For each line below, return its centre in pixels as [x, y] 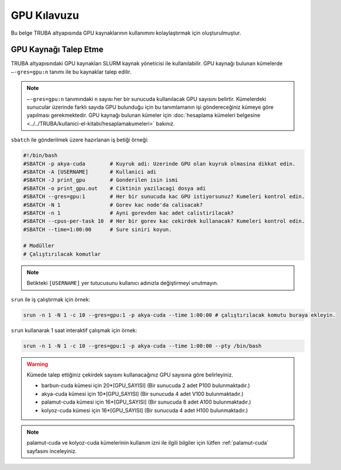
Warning [37, 364]
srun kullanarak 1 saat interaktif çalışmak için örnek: [74, 330]
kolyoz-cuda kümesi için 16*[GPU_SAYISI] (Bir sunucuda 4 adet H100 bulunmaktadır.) [145, 410]
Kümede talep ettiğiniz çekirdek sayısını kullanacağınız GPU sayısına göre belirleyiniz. [130, 375]
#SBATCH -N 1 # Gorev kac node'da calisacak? [113, 205]
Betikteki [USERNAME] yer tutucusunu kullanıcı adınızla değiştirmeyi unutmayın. [122, 283]
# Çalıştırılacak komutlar [62, 254]
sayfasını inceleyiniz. [52, 451]
